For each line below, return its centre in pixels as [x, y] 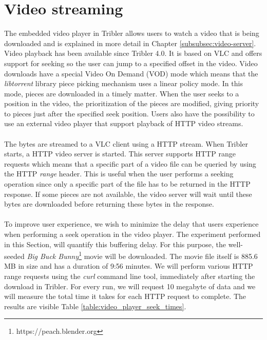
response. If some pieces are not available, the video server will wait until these [128, 194]
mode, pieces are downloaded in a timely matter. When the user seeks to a [122, 93]
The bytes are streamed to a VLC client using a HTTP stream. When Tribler [126, 143]
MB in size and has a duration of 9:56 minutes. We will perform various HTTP [129, 266]
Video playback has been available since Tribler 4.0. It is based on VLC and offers [133, 53]
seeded [14, 256]
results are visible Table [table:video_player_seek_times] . [95, 306]
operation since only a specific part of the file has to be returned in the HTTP [127, 184]
